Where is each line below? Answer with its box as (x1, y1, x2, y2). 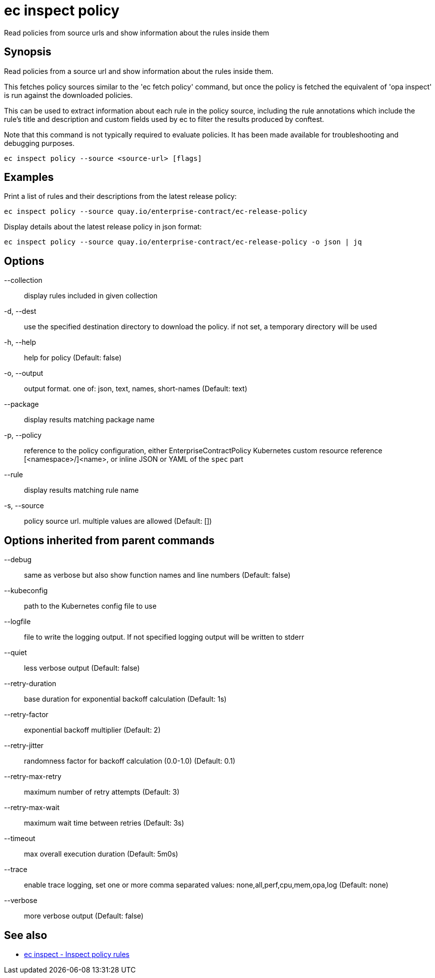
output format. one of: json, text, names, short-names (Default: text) (24, 384, 248, 393)
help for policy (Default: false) (24, 353, 122, 362)
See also (4, 929, 47, 942)
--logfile (4, 617, 31, 626)
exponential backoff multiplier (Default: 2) (24, 726, 161, 735)
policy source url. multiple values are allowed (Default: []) (24, 517, 212, 526)
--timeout (4, 834, 35, 843)
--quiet (4, 648, 27, 657)
